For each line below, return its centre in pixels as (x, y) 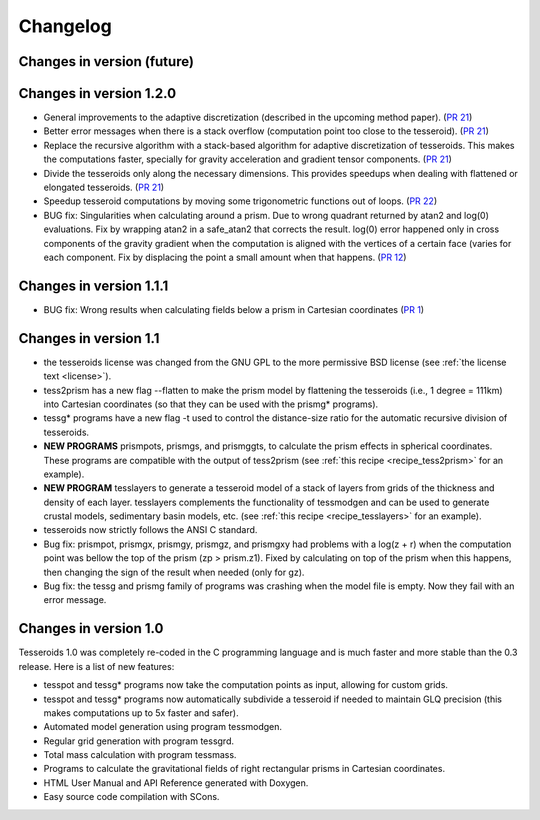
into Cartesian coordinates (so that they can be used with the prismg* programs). (211, 404)
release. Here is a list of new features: (96, 666)
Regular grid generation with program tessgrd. (139, 741)
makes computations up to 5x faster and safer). (141, 712)
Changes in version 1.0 (91, 628)
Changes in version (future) (106, 61)
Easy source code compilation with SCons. (131, 797)
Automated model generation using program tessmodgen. (163, 727)
